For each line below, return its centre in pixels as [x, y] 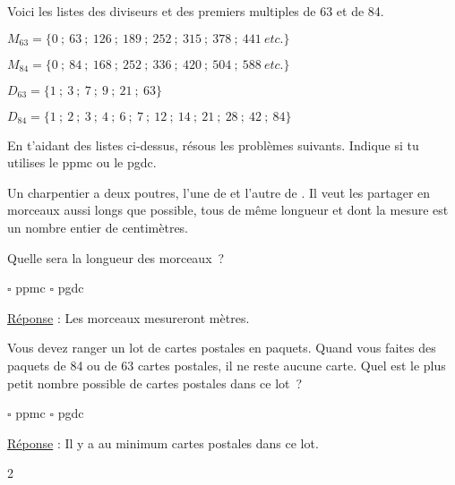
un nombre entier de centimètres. [98, 227]
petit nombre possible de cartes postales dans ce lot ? [155, 383]
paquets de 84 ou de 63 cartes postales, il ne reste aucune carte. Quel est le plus [227, 365]
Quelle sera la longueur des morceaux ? [116, 257]
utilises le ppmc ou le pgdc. [82, 162]
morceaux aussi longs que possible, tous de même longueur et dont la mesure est [228, 210]
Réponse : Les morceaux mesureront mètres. [129, 317]
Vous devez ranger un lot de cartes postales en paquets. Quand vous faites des [222, 348]
